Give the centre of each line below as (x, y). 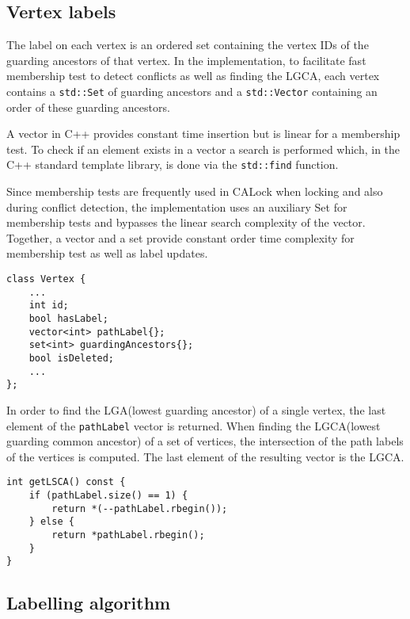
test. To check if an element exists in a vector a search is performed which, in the (203, 149)
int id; (49, 306)
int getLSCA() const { (66, 482)
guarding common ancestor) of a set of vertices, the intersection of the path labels (205, 441)
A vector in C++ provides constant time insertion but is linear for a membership (203, 134)
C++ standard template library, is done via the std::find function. (173, 164)
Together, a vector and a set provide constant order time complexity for (180, 237)
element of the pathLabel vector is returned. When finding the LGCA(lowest (194, 425)
